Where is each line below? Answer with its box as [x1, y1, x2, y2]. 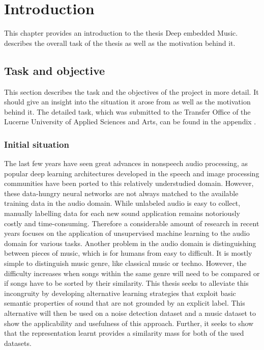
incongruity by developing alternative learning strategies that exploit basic [4, 287, 236, 298]
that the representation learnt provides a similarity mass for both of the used [4, 328, 244, 338]
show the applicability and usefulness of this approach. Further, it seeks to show [4, 317, 254, 328]
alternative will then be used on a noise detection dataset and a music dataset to [4, 308, 256, 318]
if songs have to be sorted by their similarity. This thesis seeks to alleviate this [4, 278, 249, 288]
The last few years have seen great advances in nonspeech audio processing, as [4, 158, 248, 169]
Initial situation [4, 138, 69, 150]
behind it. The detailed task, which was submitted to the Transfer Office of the [4, 106, 251, 117]
